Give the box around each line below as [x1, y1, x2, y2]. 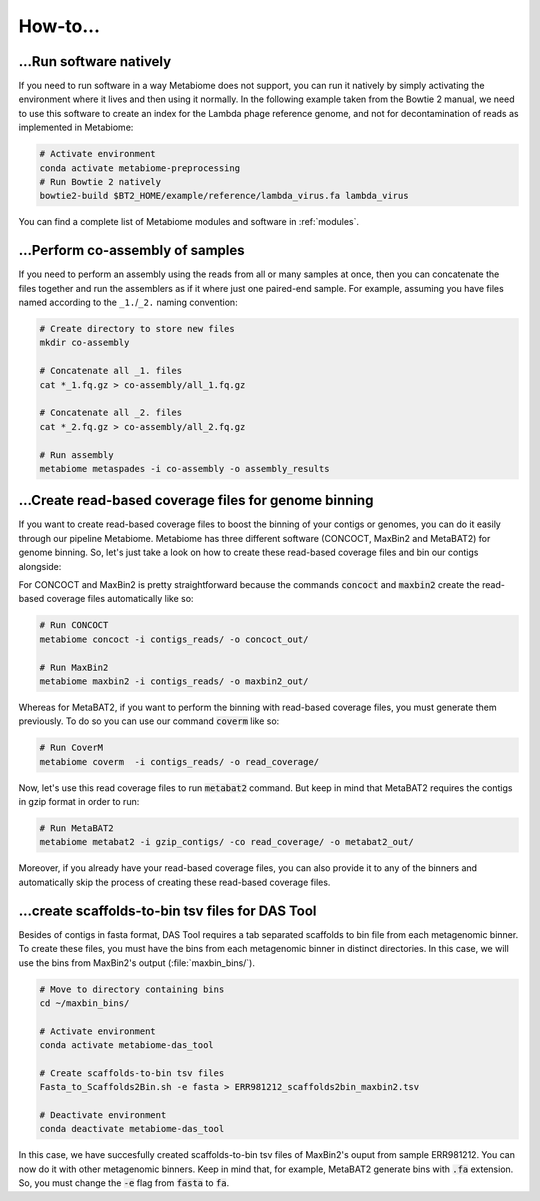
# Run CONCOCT [39, 620, 109, 631]
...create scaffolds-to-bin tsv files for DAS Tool [18, 902, 317, 919]
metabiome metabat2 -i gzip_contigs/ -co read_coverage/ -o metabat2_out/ [39, 836, 415, 848]
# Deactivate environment [39, 1110, 167, 1121]
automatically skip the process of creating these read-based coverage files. [18, 876, 331, 888]
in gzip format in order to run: [18, 796, 140, 808]
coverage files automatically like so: [46, 593, 194, 605]
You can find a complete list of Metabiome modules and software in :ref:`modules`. [18, 216, 360, 228]
